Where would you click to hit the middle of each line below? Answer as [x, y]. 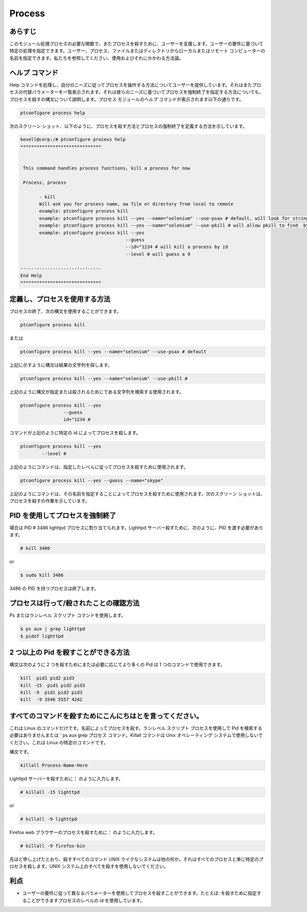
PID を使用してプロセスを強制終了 [63, 515]
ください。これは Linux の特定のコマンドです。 [59, 742]
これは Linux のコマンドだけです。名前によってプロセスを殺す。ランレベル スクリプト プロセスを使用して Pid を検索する [136, 728]
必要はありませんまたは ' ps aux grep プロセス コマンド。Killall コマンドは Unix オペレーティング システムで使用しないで [136, 735]
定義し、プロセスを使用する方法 [60, 299]
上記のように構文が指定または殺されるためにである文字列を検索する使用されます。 [97, 392]
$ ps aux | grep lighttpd [53, 629]
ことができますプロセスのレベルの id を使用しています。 [86, 900]
